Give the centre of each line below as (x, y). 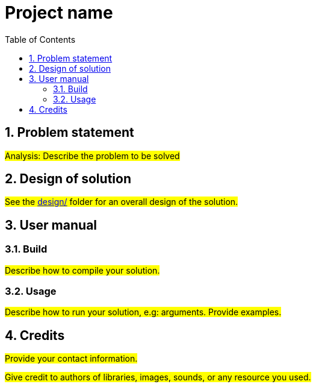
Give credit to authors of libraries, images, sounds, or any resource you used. (158, 377)
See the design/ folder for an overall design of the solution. (122, 202)
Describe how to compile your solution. (82, 270)
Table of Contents (40, 39)
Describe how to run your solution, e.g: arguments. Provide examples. (143, 312)
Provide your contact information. (71, 359)
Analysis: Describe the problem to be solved (92, 156)
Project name (59, 13)
